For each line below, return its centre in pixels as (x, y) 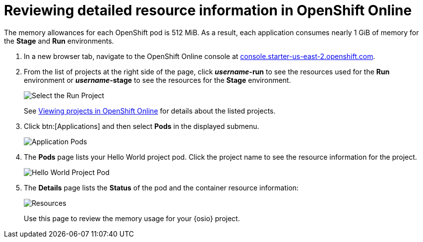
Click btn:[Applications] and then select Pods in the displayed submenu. (142, 126)
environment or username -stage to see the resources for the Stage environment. (157, 80)
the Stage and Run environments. (59, 41)
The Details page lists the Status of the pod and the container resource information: (161, 187)
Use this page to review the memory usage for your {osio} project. (132, 218)
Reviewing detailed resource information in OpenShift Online (208, 10)
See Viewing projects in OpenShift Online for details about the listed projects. (150, 111)
